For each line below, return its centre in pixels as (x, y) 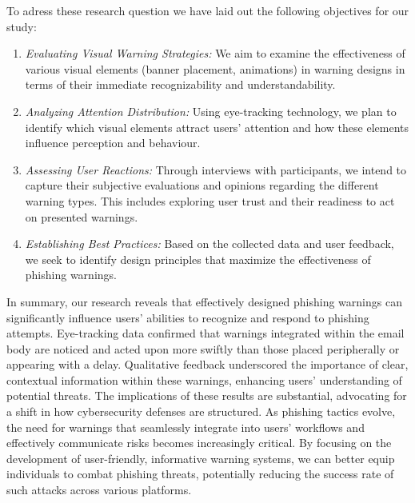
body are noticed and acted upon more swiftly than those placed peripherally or (203, 348)
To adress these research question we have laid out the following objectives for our (208, 10)
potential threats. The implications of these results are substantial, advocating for (207, 395)
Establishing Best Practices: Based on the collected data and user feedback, (209, 244)
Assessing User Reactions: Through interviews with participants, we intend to (216, 169)
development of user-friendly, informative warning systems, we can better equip (201, 458)
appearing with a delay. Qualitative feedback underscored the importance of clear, (207, 364)
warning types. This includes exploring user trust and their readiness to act (210, 200)
